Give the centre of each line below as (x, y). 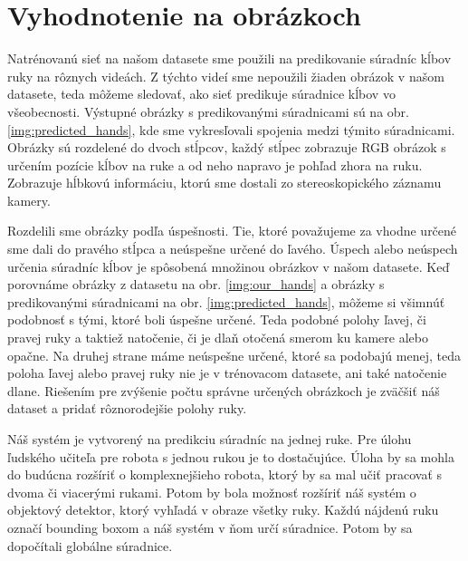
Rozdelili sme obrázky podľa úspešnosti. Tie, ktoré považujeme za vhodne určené (232, 231)
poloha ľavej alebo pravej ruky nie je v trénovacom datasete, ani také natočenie (227, 373)
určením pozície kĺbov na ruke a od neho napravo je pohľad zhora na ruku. (215, 164)
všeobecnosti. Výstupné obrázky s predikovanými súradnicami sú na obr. (208, 111)
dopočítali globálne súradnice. (90, 545)
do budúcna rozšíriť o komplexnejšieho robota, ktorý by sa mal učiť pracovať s (225, 474)
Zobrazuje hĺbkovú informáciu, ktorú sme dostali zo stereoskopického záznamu (224, 183)
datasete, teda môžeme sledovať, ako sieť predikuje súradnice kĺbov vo (201, 94)
